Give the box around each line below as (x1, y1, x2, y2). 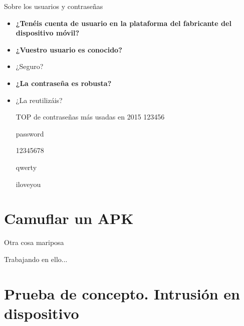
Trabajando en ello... (4, 253, 68, 264)
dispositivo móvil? (16, 27, 80, 38)
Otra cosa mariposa (4, 237, 64, 247)
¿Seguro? (16, 61, 44, 71)
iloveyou (16, 178, 41, 189)
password (16, 128, 44, 138)
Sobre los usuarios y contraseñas (4, 1, 103, 11)
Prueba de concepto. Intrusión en (4, 283, 240, 303)
